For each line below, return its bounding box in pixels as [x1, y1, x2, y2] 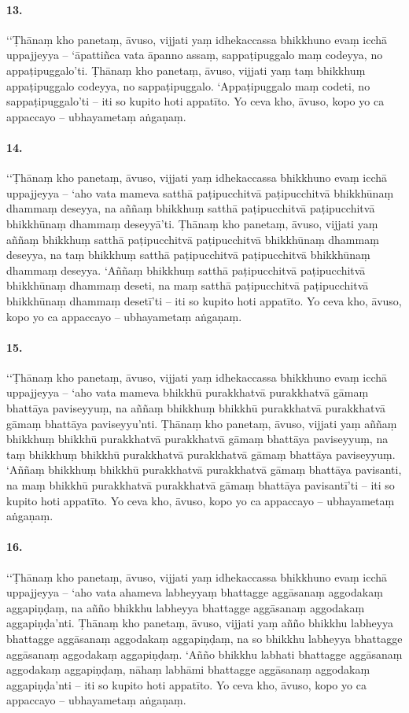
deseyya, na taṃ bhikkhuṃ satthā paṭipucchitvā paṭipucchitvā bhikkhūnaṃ [6, 246, 370, 263]
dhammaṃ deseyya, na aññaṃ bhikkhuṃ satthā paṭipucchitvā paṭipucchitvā [6, 200, 375, 216]
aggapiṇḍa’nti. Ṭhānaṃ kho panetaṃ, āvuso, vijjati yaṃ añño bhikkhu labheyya [6, 615, 394, 631]
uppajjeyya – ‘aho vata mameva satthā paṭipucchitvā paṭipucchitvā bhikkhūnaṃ [6, 184, 394, 201]
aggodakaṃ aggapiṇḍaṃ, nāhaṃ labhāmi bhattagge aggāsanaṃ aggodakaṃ [6, 661, 370, 678]
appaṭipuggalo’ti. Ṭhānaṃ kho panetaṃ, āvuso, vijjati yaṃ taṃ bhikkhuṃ [6, 61, 366, 78]
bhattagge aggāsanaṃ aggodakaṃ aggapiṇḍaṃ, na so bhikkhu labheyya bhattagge [6, 630, 403, 646]
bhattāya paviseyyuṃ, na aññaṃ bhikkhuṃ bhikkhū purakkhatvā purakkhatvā [6, 400, 386, 416]
